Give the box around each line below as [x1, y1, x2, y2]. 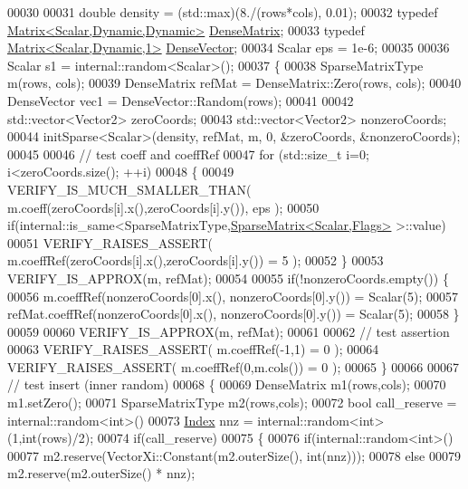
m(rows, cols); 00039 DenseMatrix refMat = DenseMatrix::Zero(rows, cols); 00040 [7, 73, 462, 92]
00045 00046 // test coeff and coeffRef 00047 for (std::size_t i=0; [7, 144, 369, 163]
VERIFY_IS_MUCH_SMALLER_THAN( [7, 179, 252, 198]
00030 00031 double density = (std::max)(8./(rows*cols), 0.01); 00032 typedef [7, 3, 438, 21]
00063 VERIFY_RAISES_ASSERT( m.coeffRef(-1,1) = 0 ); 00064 [7, 340, 379, 359]
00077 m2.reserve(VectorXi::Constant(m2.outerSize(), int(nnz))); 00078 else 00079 [7, 446, 461, 465]
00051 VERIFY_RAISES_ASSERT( [7, 233, 213, 252]
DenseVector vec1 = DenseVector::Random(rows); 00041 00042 [7, 91, 354, 110]
